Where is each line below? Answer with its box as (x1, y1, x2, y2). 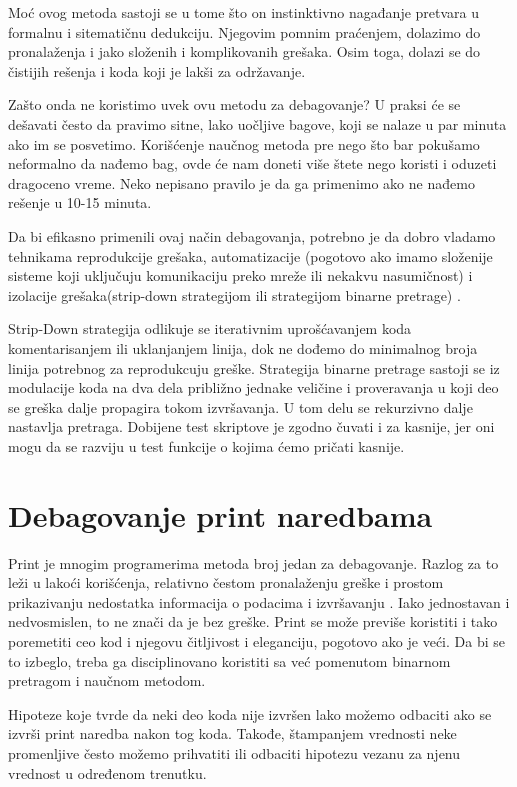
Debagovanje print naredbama (8, 494, 433, 535)
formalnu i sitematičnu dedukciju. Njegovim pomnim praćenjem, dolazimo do (8, 21, 481, 42)
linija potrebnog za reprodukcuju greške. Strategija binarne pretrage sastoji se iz (8, 357, 500, 378)
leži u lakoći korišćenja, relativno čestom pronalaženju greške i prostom (8, 572, 444, 593)
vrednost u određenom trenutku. (8, 762, 207, 783)
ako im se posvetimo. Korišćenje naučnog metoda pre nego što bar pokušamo (8, 133, 480, 154)
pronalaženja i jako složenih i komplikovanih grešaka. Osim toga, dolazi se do (8, 41, 481, 62)
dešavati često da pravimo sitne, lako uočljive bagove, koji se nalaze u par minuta (8, 113, 507, 134)
